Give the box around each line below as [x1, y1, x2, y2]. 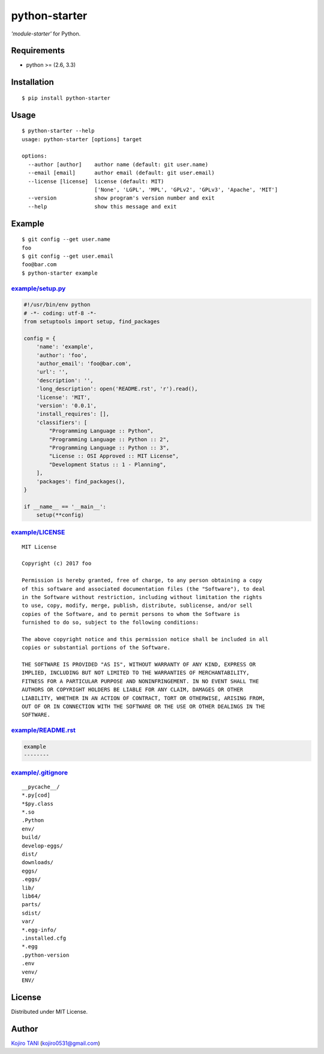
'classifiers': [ [36, 419, 88, 426]
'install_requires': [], [36, 410, 110, 418]
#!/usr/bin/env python [23, 301, 91, 308]
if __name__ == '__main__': [23, 503, 106, 510]
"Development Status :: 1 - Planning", [49, 461, 166, 468]
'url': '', [36, 368, 68, 376]
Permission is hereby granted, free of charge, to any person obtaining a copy [22, 577, 262, 584]
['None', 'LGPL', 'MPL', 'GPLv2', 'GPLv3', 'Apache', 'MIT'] [94, 186, 278, 193]
